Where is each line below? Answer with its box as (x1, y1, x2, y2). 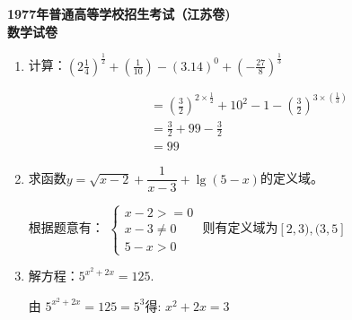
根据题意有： (28, 218, 104, 237)
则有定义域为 (202, 218, 278, 237)
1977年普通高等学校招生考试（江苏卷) (7, 4, 231, 22)
